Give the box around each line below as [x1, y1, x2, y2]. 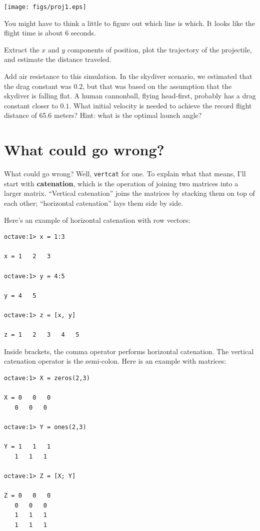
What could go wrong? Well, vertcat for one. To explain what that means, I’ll [4, 168, 246, 179]
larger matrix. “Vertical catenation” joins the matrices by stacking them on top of [4, 188, 255, 198]
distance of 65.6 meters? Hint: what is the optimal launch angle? [4, 110, 202, 120]
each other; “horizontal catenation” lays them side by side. [4, 197, 183, 208]
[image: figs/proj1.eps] [4, 3, 86, 10]
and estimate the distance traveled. [4, 54, 111, 64]
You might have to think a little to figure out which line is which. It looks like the [4, 17, 255, 28]
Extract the [4, 44, 39, 54]
